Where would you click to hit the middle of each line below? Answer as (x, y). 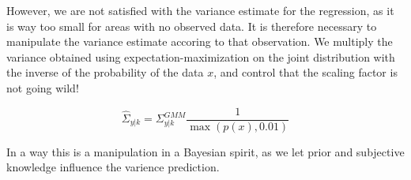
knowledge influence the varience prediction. (113, 167)
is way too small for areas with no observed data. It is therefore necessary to (192, 26)
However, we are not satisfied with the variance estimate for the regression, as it (200, 10)
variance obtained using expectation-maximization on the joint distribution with (201, 56)
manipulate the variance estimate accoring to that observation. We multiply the (200, 41)
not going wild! (43, 87)
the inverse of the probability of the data (105, 72)
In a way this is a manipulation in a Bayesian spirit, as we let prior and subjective (205, 151)
